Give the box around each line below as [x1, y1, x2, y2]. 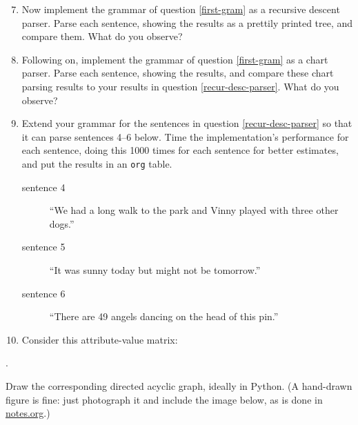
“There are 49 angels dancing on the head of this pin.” [49, 309, 279, 324]
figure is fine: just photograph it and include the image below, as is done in [6, 392, 323, 406]
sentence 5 [21, 239, 66, 254]
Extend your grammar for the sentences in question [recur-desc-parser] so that [21, 116, 352, 130]
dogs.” [49, 216, 74, 230]
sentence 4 [21, 179, 66, 194]
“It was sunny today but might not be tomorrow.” [49, 262, 261, 277]
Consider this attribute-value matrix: [21, 332, 178, 346]
